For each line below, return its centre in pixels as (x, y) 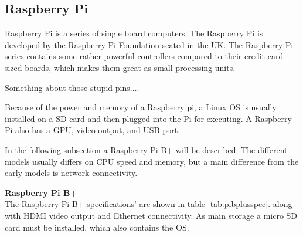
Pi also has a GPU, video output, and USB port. (93, 130)
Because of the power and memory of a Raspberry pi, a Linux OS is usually (141, 107)
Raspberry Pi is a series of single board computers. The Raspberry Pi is (134, 33)
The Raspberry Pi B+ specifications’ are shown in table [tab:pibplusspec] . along (149, 204)
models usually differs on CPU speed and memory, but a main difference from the (152, 161)
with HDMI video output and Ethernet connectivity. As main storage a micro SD (151, 215)
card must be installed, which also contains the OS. (97, 227)
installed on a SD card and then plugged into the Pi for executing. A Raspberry (148, 118)
